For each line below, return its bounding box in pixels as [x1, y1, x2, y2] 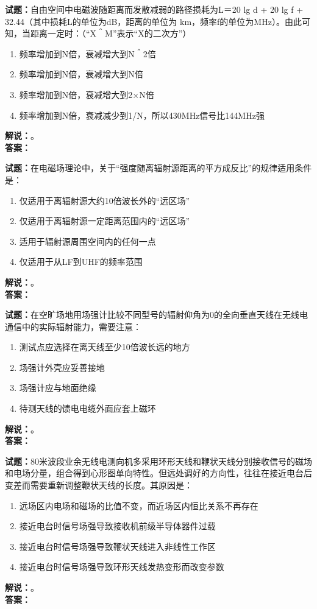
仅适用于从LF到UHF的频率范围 [19, 255, 143, 268]
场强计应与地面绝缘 [19, 381, 96, 394]
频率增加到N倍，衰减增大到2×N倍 [19, 88, 154, 100]
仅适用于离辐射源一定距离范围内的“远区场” [19, 214, 190, 227]
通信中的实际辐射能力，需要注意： [5, 320, 141, 333]
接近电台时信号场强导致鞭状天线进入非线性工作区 [19, 540, 216, 552]
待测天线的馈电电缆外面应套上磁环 [19, 402, 156, 415]
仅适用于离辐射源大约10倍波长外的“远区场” [19, 194, 190, 206]
